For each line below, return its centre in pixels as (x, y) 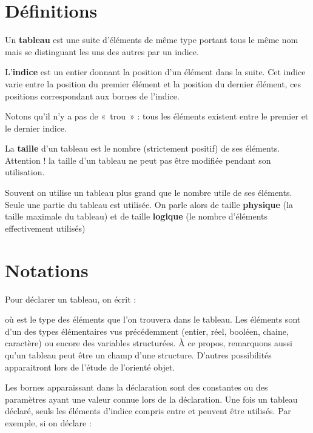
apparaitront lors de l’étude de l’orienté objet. (90, 367)
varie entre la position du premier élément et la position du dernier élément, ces (153, 83)
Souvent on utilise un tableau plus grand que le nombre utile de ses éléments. (149, 193)
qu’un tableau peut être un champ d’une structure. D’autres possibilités (138, 354)
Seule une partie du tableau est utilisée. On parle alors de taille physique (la (149, 204)
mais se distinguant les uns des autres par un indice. (102, 51)
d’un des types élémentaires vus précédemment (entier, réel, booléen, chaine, (147, 331)
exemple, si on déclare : (48, 422)
